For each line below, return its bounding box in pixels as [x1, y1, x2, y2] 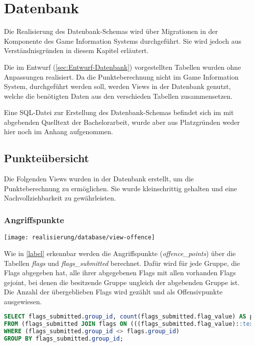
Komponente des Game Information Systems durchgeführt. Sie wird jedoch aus [4, 35, 241, 46]
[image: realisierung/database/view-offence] [4, 234, 155, 241]
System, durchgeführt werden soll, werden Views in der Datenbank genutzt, [4, 81, 231, 91]
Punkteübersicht [4, 150, 89, 166]
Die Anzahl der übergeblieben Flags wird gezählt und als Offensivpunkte [4, 287, 223, 297]
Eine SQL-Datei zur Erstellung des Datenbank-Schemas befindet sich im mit [4, 107, 234, 117]
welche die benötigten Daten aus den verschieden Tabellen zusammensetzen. [4, 90, 232, 101]
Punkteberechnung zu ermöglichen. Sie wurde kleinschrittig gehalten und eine [4, 183, 237, 193]
